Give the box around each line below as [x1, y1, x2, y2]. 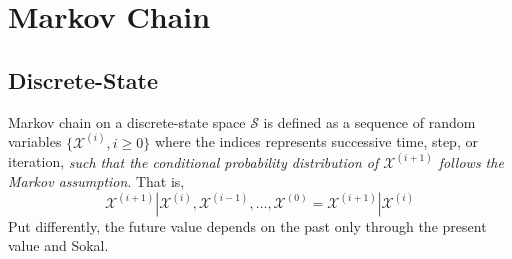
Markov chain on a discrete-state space [8, 111, 246, 132]
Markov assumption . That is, [8, 171, 185, 192]
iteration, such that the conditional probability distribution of [8, 151, 379, 172]
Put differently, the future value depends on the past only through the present [8, 215, 487, 236]
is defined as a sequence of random [263, 111, 476, 132]
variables [8, 131, 62, 152]
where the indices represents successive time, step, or [154, 131, 478, 152]
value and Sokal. [8, 235, 109, 256]
